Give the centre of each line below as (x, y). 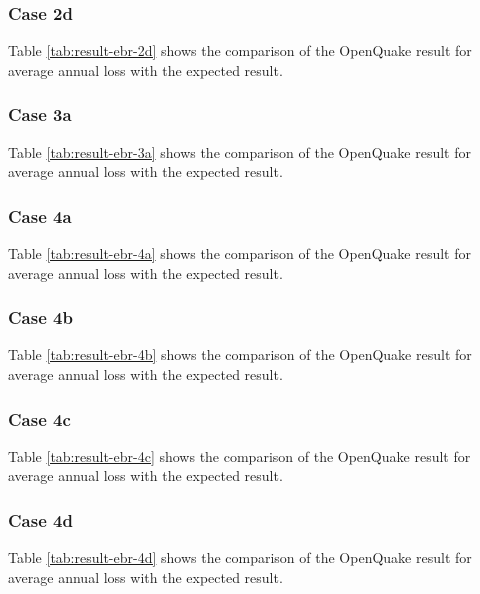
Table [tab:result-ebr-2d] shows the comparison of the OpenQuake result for (240, 50)
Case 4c (39, 418)
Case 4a (40, 215)
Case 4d (40, 519)
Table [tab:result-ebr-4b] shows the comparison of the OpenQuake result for (240, 354)
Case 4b (40, 317)
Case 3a (40, 114)
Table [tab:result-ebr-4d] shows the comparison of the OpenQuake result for (240, 557)
